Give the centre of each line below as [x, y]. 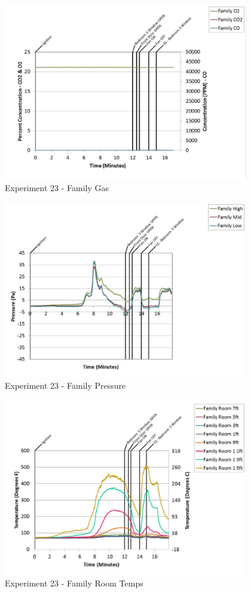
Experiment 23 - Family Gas [57, 188]
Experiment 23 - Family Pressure [65, 385]
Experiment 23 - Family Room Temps [74, 583]
